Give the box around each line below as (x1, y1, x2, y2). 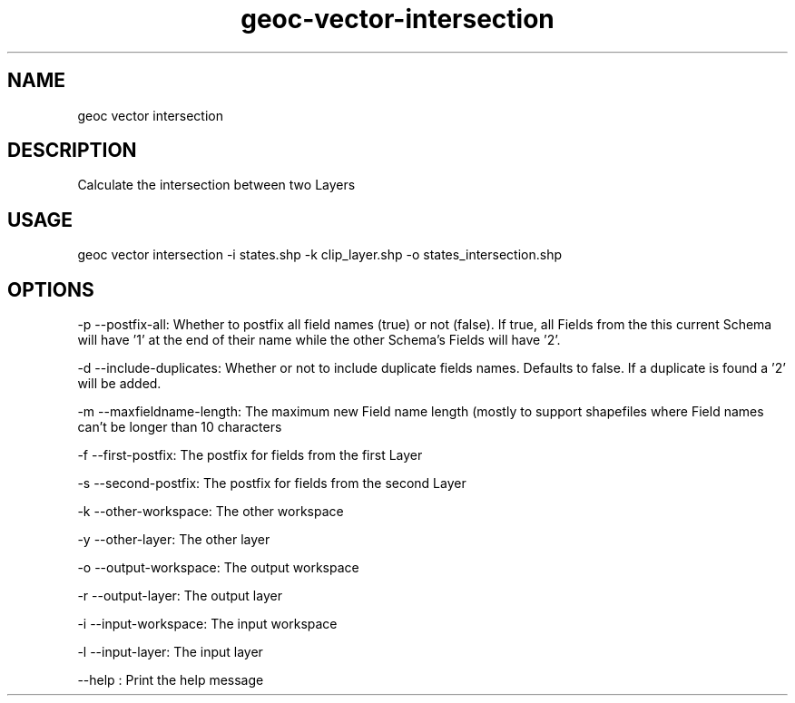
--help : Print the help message (77, 672, 264, 688)
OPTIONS (7, 278, 94, 301)
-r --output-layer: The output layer (77, 588, 282, 604)
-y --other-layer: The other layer (77, 532, 270, 548)
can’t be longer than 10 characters (77, 419, 282, 435)
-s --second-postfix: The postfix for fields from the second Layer (77, 475, 466, 492)
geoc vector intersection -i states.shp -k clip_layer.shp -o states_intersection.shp (77, 247, 563, 263)
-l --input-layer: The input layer (77, 644, 263, 660)
